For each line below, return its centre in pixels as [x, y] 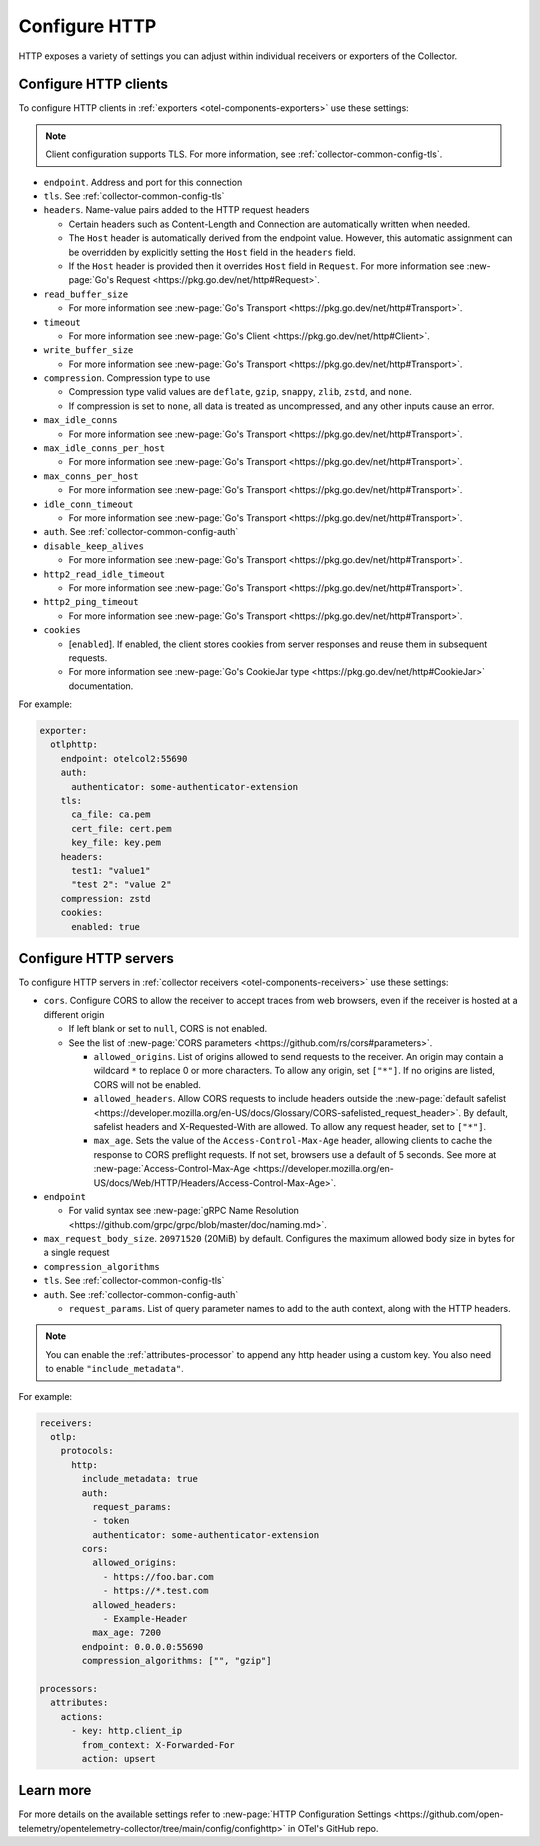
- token [110, 1521]
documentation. [101, 686]
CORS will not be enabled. [147, 1084]
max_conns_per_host [91, 476]
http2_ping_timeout [91, 602]
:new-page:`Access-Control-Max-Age [171, 1169]
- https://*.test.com [155, 1591]
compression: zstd [105, 898]
